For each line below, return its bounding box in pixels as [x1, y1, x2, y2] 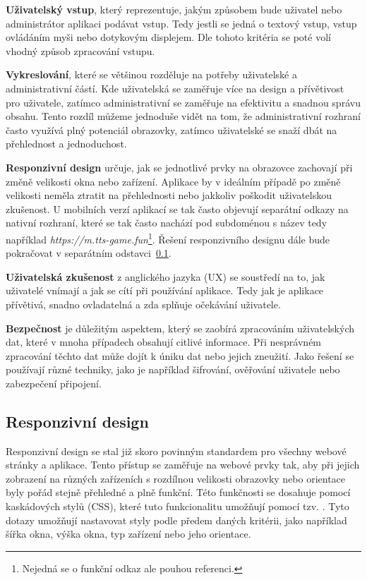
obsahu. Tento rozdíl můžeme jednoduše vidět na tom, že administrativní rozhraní [6, 109, 361, 123]
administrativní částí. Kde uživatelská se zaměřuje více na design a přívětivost [6, 80, 344, 95]
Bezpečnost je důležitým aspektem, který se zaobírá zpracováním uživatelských [6, 320, 354, 335]
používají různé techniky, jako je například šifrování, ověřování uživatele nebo [6, 362, 340, 377]
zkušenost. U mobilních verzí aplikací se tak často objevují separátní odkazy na [6, 201, 349, 216]
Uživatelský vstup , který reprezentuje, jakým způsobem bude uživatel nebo [6, 2, 342, 16]
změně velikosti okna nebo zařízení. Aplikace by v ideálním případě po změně [6, 174, 341, 188]
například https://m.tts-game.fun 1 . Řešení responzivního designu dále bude [6, 229, 330, 246]
